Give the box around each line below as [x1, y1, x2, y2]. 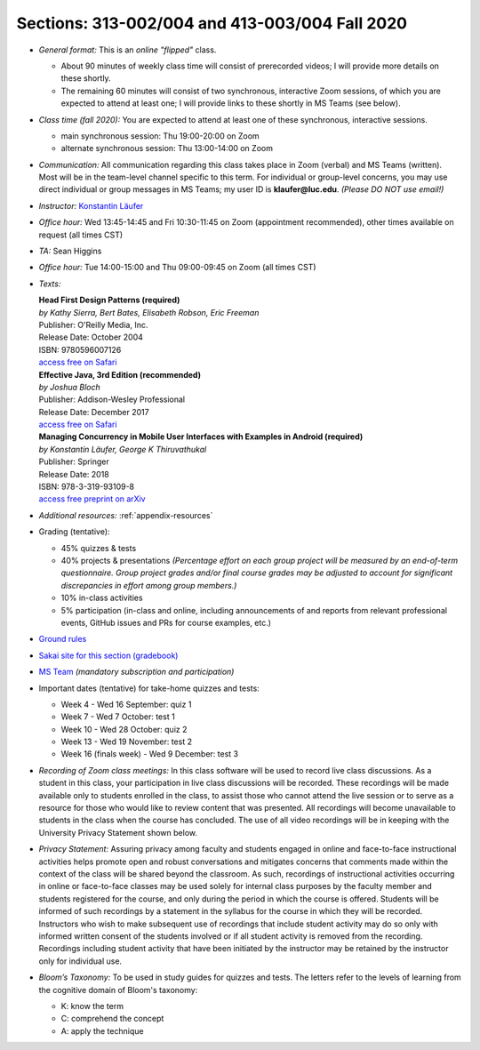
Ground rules [38, 634, 87, 645]
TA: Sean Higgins [38, 245, 102, 257]
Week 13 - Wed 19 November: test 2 [60, 736, 193, 747]
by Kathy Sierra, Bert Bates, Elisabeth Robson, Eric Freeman [38, 307, 260, 317]
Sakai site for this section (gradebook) [38, 650, 179, 661]
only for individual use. [38, 956, 123, 966]
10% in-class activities [60, 592, 143, 604]
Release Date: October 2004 [38, 332, 144, 342]
